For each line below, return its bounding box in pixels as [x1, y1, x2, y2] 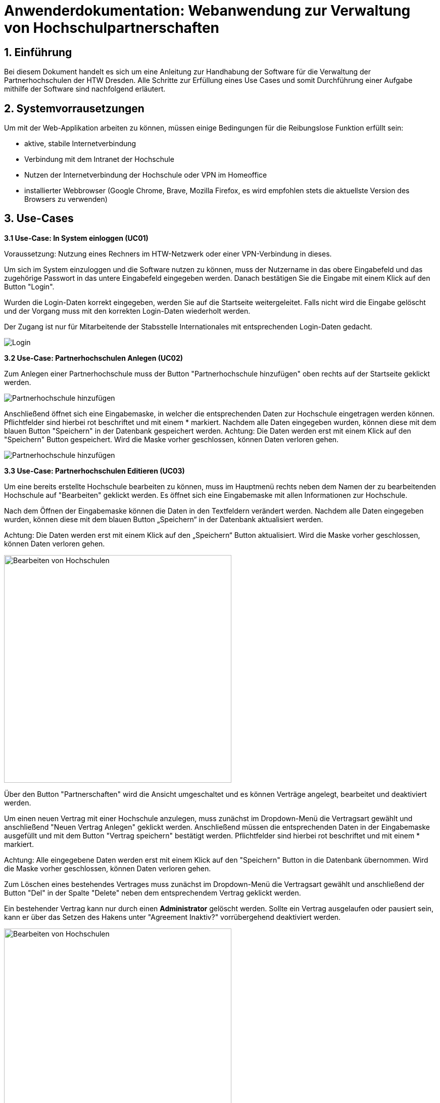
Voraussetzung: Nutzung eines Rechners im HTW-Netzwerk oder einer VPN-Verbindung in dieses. [4, 249, 332, 258]
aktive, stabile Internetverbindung [24, 139, 136, 148]
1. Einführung [4, 46, 72, 59]
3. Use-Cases [4, 212, 74, 225]
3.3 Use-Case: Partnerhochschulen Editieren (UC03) [4, 466, 185, 475]
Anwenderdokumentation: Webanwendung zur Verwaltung [4, 2, 411, 19]
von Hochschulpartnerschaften [4, 19, 219, 36]
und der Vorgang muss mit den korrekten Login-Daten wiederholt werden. [4, 306, 251, 315]
